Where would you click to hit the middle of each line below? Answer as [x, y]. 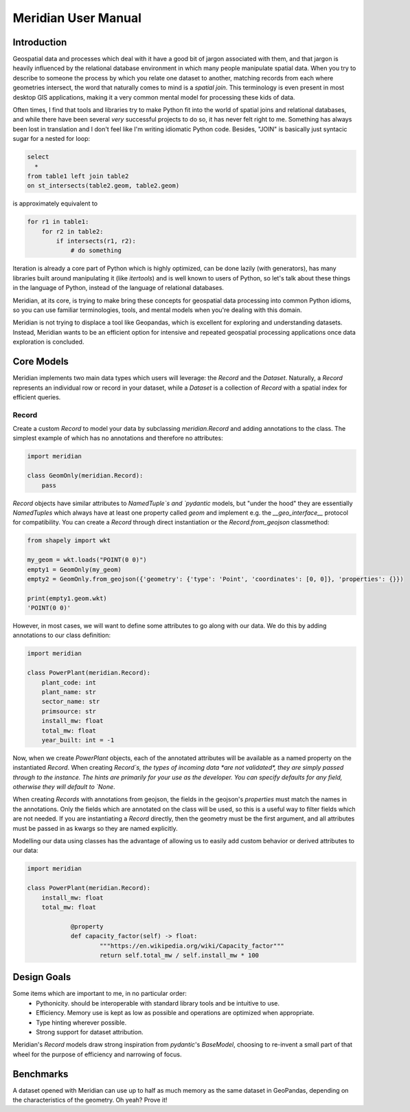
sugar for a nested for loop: [52, 139]
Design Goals [42, 977]
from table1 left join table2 [78, 176]
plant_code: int [69, 682]
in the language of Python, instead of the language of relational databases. [118, 288]
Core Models [41, 362]
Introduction [40, 42]
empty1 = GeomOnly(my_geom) [74, 569]
